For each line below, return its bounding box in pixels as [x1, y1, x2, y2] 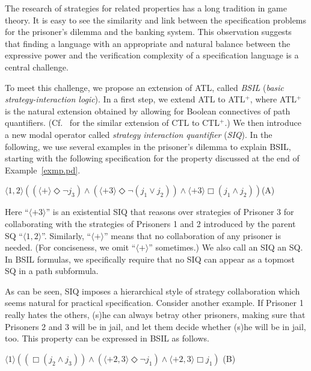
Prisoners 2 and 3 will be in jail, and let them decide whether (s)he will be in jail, [5, 320, 306, 332]
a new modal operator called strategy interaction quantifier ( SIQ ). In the [5, 128, 273, 140]
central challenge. [5, 60, 69, 73]
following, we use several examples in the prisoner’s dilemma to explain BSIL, [5, 140, 291, 152]
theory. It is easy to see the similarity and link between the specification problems [5, 13, 307, 26]
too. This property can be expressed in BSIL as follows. [5, 332, 209, 344]
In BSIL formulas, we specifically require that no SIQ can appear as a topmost [5, 252, 295, 265]
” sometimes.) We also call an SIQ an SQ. [149, 241, 303, 254]
